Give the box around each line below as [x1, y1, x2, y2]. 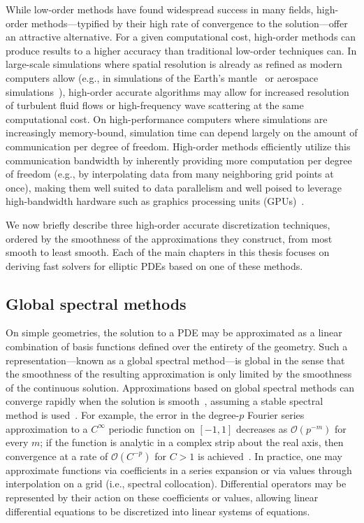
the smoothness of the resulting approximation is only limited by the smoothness [6, 366, 352, 381]
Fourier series [247, 408, 305, 422]
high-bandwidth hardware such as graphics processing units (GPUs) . [6, 194, 305, 208]
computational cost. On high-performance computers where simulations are [6, 111, 328, 126]
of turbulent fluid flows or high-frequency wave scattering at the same [6, 98, 304, 113]
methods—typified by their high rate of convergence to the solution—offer [31, 15, 348, 30]
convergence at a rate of [6, 448, 108, 463]
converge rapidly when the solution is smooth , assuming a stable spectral [6, 394, 323, 408]
